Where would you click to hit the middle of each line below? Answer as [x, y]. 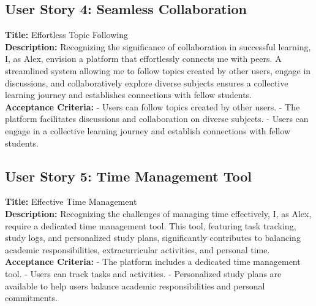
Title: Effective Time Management [71, 201]
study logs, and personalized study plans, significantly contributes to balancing [153, 238]
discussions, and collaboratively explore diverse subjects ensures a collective [147, 82]
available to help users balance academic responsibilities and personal [135, 285]
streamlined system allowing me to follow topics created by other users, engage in [158, 70]
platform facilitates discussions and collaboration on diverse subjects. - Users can [157, 119]
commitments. [32, 298]
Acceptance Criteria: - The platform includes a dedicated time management [153, 262]
